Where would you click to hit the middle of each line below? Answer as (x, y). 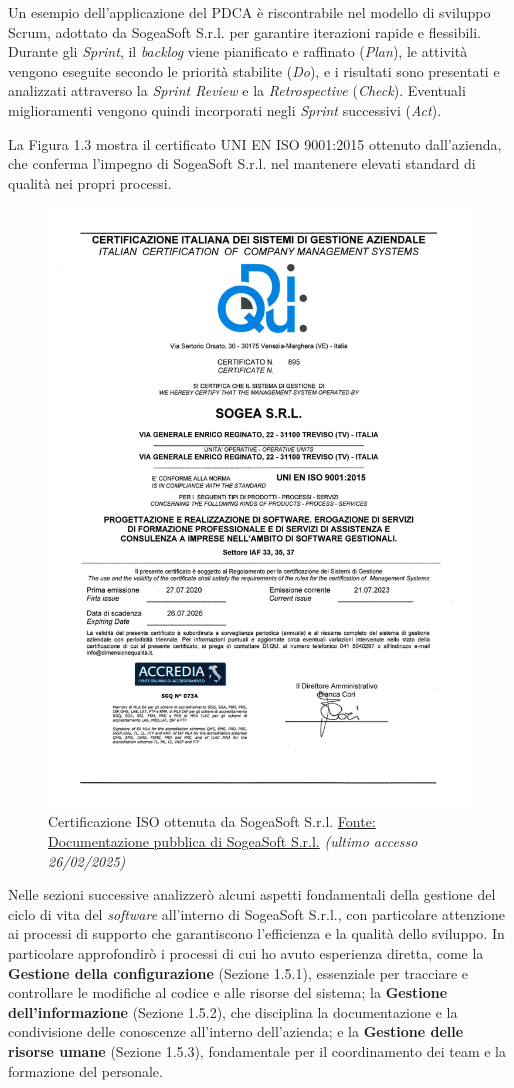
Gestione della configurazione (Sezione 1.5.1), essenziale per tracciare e (238, 972)
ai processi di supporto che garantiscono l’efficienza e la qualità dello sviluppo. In (256, 933)
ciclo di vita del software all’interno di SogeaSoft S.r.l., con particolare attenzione (256, 913)
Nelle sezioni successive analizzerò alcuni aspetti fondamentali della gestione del (252, 894)
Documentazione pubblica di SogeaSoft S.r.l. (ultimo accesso (233, 841)
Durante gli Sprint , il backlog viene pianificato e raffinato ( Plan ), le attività (238, 51)
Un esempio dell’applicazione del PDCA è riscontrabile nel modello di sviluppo (249, 12)
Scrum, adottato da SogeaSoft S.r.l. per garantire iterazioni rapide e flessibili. (244, 31)
